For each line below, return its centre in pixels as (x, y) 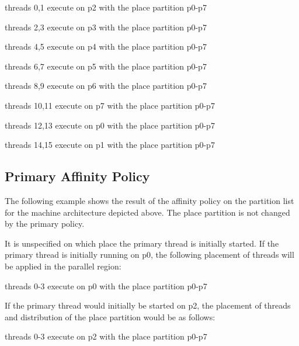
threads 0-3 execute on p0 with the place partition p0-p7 (106, 286)
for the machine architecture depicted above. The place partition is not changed (147, 212)
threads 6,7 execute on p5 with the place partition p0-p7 (106, 66)
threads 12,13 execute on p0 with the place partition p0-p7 (110, 125)
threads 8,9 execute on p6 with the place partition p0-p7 (106, 86)
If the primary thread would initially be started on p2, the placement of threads (148, 305)
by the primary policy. (45, 224)
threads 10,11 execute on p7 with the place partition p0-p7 (110, 105)
